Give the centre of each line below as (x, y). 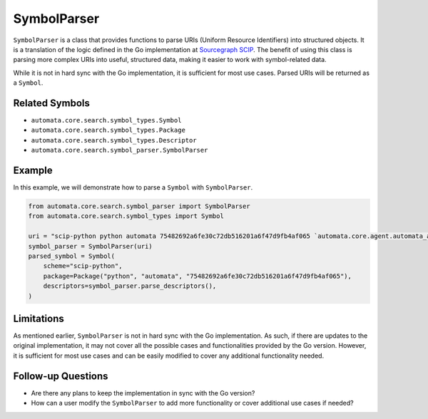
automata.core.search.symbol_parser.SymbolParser (119, 150)
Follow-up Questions (61, 376)
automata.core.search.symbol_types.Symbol (106, 120)
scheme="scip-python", (83, 266)
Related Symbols (52, 103)
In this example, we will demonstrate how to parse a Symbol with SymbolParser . (133, 187)
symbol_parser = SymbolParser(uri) (90, 246)
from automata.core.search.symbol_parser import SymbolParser (139, 206)
